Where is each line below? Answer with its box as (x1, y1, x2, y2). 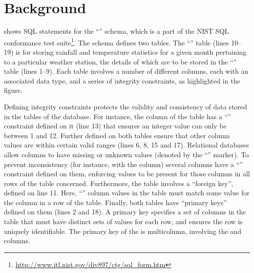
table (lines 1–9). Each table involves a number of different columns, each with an (4, 66, 249, 76)
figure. (4, 85, 23, 95)
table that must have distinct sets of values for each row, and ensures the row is (4, 216, 243, 227)
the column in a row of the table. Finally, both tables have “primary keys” (4, 197, 227, 207)
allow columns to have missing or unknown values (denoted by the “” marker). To (4, 149, 249, 159)
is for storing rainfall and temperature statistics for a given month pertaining (16, 46, 247, 57)
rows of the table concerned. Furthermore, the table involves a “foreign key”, (4, 178, 233, 188)
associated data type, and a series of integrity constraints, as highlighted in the (4, 75, 240, 85)
